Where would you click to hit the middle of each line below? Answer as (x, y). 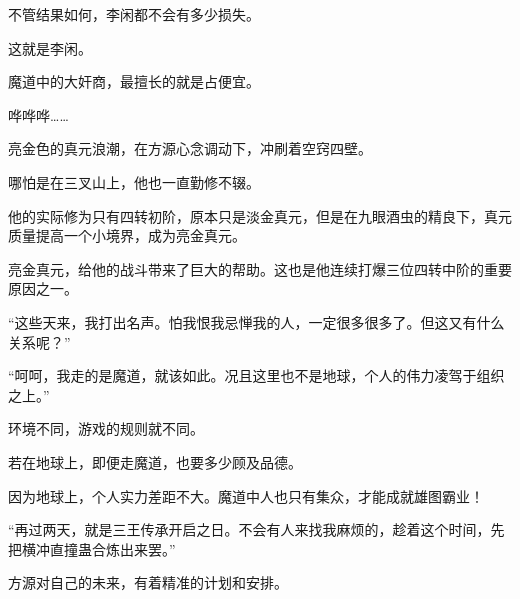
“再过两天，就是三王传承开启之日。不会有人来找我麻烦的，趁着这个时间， (249, 529)
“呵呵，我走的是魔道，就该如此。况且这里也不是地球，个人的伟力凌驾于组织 (256, 375)
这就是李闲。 (50, 47)
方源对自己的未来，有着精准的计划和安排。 (148, 582)
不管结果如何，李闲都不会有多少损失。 (134, 14)
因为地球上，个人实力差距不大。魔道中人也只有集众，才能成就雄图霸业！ (246, 495)
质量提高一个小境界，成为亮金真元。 (127, 235)
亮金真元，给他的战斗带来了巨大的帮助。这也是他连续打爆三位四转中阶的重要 (260, 268)
